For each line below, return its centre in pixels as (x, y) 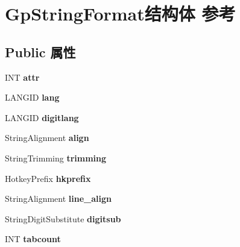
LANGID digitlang (42, 117)
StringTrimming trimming (56, 158)
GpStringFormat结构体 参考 (120, 14)
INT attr (22, 77)
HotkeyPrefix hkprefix (48, 178)
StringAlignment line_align (58, 199)
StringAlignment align (47, 138)
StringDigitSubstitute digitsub (63, 218)
